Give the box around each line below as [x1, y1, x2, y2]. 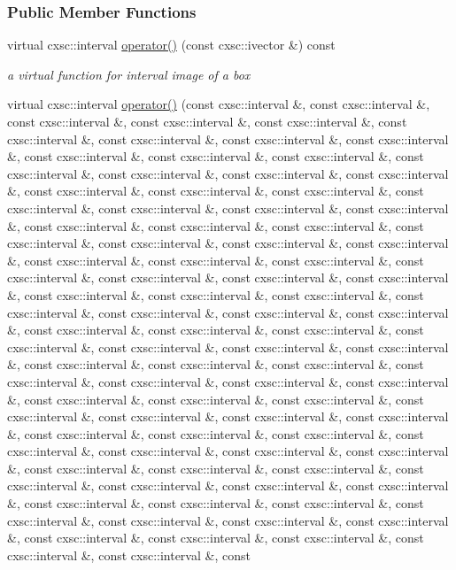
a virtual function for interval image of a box [7, 65, 251, 83]
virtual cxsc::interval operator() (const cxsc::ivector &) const [7, 35, 336, 54]
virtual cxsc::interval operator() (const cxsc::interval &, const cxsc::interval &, [7, 95, 430, 113]
